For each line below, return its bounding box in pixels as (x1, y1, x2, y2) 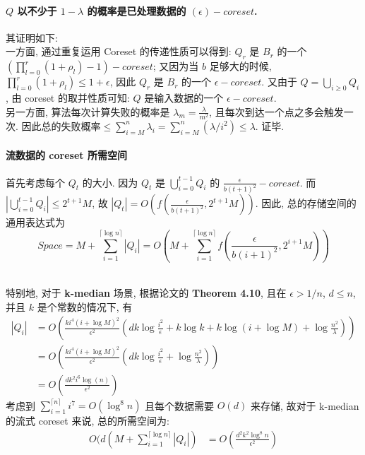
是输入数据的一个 (144, 90, 224, 105)
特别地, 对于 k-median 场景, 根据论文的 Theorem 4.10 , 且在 (6, 285, 287, 300)
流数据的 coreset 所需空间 (6, 148, 127, 162)
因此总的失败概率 (21, 118, 101, 133)
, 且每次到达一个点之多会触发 (209, 104, 344, 119)
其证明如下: (6, 30, 58, 45)
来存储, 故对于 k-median (250, 398, 359, 413)
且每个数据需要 (145, 398, 215, 413)
